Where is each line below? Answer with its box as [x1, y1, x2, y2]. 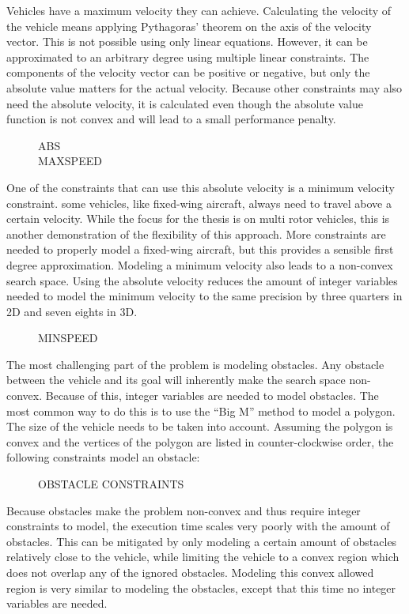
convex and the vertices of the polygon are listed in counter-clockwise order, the [6, 433, 394, 450]
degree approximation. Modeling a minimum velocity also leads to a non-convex [6, 256, 393, 273]
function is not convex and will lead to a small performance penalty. [6, 111, 336, 127]
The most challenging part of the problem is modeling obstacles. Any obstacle [6, 356, 384, 372]
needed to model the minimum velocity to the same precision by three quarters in [6, 288, 403, 304]
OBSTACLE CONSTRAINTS [38, 476, 184, 492]
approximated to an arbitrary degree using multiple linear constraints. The [6, 48, 369, 65]
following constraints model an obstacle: [6, 449, 200, 465]
